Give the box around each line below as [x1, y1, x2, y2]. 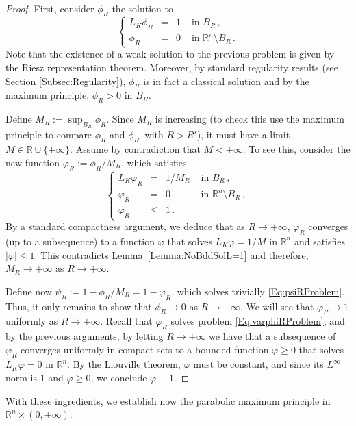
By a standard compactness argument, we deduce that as [5, 219, 245, 234]
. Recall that [100, 314, 153, 328]
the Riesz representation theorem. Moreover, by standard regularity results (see [5, 60, 338, 75]
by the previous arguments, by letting [5, 329, 164, 343]
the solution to [112, 1, 173, 15]
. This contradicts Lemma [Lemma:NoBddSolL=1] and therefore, [34, 247, 309, 262]
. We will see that [240, 299, 314, 313]
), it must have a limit [196, 127, 290, 142]
